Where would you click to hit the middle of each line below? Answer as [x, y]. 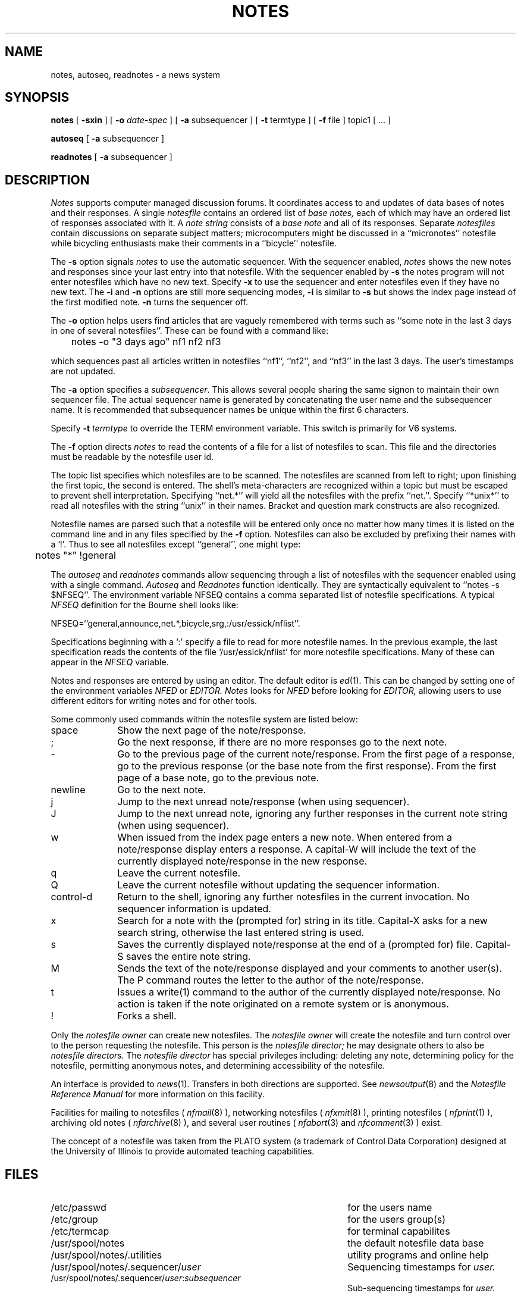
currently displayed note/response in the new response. [242, 861]
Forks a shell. [147, 1016]
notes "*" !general [76, 555]
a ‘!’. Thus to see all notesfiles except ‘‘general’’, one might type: [176, 544]
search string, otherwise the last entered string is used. [241, 933]
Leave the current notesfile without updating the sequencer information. [279, 885]
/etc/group [74, 1220]
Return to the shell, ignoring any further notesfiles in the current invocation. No [294, 897]
